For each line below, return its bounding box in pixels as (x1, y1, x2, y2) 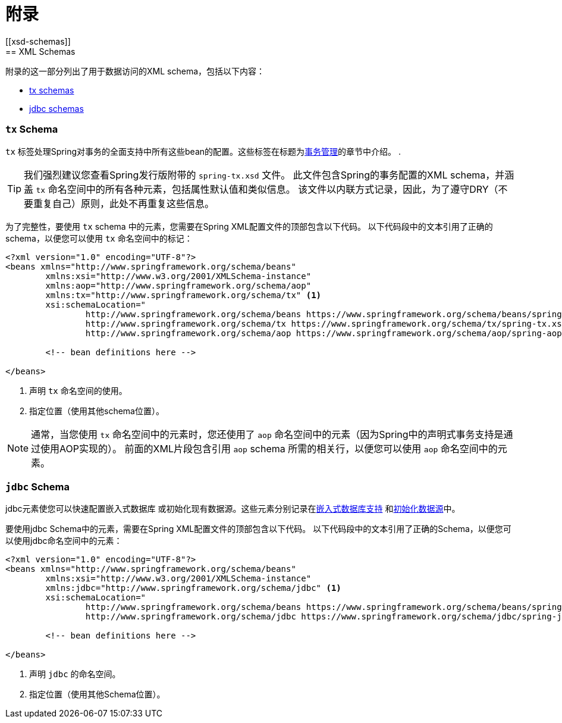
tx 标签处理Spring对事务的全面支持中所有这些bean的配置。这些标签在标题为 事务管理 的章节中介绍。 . (5, 146, 401, 157)
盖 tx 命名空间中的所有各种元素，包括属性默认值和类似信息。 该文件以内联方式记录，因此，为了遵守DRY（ (24, 183, 498, 195)
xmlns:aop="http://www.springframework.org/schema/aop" (45, 280, 312, 290)
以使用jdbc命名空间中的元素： (5, 536, 123, 546)
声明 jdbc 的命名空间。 (29, 669, 121, 680)
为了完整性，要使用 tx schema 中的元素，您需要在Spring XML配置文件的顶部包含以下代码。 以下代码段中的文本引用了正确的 (5, 221, 493, 231)
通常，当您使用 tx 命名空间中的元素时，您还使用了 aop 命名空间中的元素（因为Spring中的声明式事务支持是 (31, 428, 504, 440)
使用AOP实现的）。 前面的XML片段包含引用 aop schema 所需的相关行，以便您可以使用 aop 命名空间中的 (40, 442, 498, 455)
